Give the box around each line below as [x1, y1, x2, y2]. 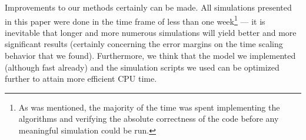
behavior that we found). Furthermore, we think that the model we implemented [5, 49, 296, 62]
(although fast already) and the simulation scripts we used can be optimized [5, 61, 280, 73]
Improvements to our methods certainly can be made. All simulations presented [5, 1, 292, 13]
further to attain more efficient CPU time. [5, 72, 157, 85]
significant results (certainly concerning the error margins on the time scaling [5, 38, 283, 50]
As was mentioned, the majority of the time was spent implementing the [18, 101, 280, 113]
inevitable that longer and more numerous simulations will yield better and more [5, 26, 297, 38]
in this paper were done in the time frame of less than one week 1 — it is [5, 13, 265, 27]
